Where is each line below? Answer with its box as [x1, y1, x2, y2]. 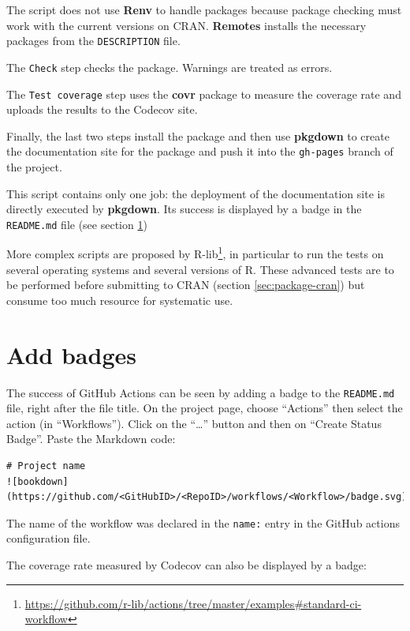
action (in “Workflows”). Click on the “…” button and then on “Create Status [6, 415, 382, 431]
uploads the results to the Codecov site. [6, 101, 198, 118]
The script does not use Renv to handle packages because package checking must [6, 2, 402, 17]
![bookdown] [6, 475, 69, 487]
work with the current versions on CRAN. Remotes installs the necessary [6, 17, 367, 33]
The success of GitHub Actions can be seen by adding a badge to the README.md [6, 384, 395, 400]
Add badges [6, 338, 136, 370]
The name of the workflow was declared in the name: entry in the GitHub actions [6, 514, 400, 531]
